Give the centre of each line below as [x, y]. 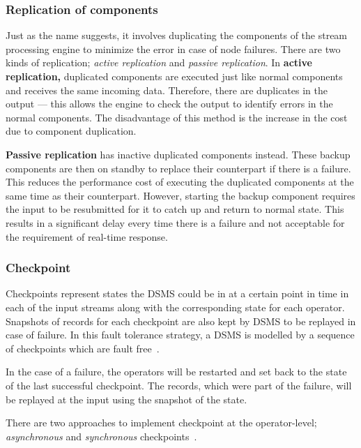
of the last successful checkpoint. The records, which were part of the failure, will [179, 385]
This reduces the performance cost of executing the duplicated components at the [180, 182]
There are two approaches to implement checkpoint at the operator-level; [161, 423]
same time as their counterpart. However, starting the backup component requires [180, 195]
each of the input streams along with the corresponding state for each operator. [175, 307]
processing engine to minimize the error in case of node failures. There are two [173, 48]
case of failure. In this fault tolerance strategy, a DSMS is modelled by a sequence [180, 335]
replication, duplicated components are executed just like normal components [174, 76]
